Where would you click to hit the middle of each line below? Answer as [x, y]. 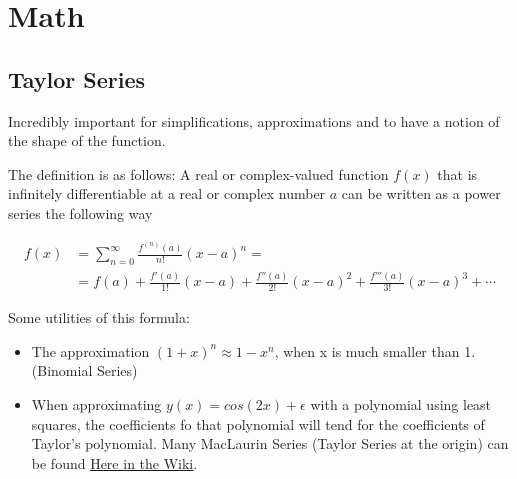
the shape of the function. [87, 140]
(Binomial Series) [84, 370]
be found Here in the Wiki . [114, 462]
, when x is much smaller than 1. [375, 350]
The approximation [90, 350]
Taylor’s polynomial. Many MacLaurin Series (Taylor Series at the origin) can [270, 443]
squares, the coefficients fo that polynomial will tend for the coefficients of [258, 423]
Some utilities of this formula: [99, 317]
